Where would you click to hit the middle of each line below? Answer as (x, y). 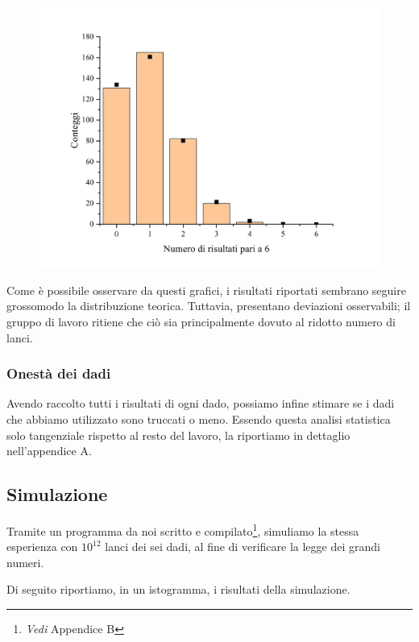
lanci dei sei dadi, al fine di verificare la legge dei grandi (243, 547)
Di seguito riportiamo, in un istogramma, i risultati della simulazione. (178, 589)
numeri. (25, 562)
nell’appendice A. (49, 451)
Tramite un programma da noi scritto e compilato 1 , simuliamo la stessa (183, 529)
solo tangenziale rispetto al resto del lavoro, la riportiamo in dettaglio (178, 435)
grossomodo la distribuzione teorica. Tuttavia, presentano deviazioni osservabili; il (209, 306)
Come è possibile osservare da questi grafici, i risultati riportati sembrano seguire (206, 290)
